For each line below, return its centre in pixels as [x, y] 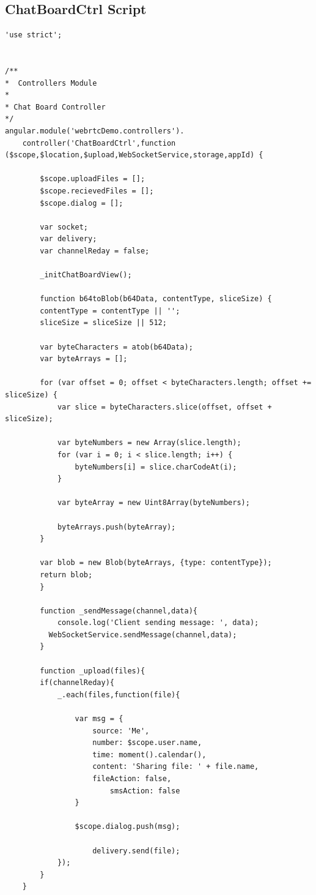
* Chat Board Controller [55, 107]
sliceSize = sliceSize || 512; [103, 323]
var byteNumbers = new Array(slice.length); [149, 443]
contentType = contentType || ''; [110, 311]
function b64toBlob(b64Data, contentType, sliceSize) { [156, 299]
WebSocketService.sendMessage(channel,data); [143, 635]
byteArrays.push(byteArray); [116, 527]
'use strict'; [34, 35]
